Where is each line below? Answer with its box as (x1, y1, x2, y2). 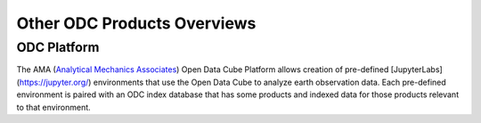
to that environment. (16, 102, 91, 112)
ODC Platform (16, 39, 100, 55)
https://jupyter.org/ (19, 77, 89, 87)
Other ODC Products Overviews (16, 13, 257, 33)
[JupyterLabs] (390, 64, 443, 75)
